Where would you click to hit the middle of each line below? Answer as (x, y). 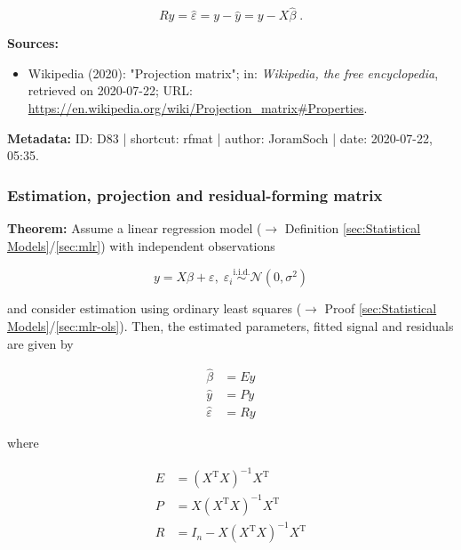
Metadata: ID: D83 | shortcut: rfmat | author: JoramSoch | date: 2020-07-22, (220, 137)
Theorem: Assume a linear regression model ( (135, 228)
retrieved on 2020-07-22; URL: (110, 90)
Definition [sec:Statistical (353, 228)
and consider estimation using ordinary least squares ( (155, 308)
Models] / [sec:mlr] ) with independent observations (141, 245)
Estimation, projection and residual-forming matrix (195, 194)
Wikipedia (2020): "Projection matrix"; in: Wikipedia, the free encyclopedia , (233, 73)
